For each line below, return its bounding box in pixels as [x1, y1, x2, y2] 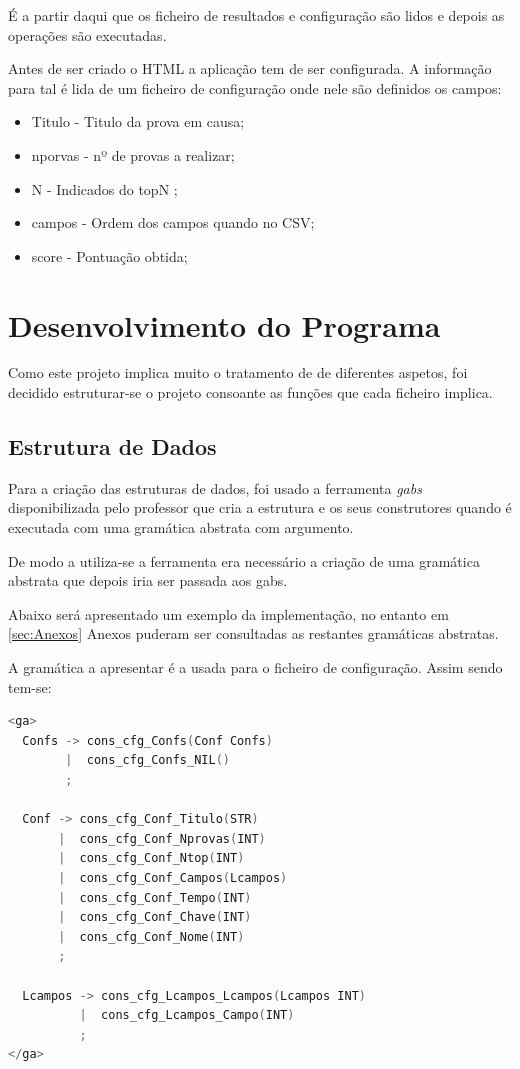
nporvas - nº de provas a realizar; [31, 144, 235, 165]
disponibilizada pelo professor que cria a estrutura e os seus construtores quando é [8, 497, 512, 518]
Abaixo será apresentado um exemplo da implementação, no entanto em [8, 603, 449, 624]
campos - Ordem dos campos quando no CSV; [31, 212, 315, 233]
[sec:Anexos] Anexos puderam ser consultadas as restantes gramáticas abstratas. [8, 623, 499, 644]
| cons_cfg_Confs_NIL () [65, 753, 230, 768]
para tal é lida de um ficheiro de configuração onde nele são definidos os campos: [8, 77, 502, 98]
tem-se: [8, 676, 52, 697]
